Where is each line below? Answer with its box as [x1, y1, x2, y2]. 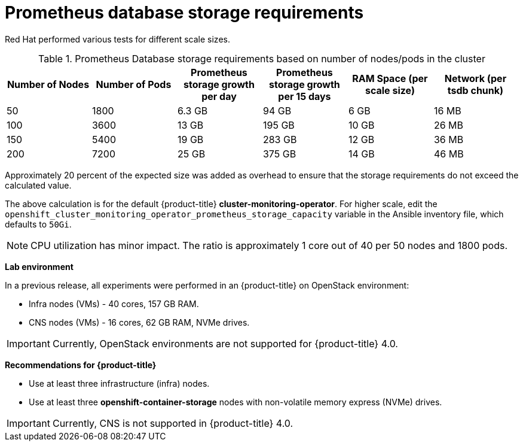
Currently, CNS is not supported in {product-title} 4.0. [52, 417, 293, 429]
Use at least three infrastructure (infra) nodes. [29, 378, 210, 389]
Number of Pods [96, 78, 172, 90]
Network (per [444, 72, 507, 84]
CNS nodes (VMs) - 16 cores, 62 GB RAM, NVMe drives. [29, 317, 250, 327]
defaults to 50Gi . [5, 219, 72, 229]
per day [201, 90, 237, 102]
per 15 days [278, 90, 331, 102]
